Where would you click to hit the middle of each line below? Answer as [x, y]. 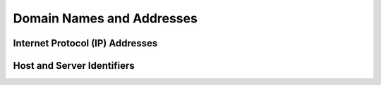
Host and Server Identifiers [74, 66]
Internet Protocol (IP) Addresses [85, 43]
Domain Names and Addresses [105, 18]
